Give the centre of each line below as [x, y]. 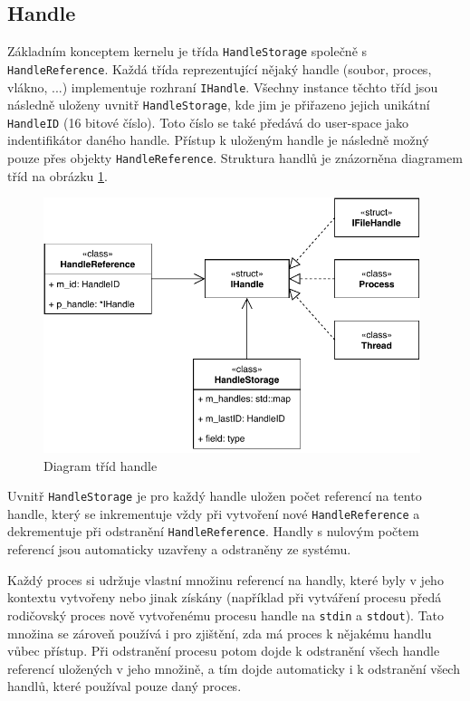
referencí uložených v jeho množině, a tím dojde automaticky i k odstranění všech [234, 668]
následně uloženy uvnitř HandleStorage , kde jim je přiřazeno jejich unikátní [219, 105]
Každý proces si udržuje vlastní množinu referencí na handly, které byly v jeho [225, 579]
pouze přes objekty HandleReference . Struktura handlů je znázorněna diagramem [235, 158]
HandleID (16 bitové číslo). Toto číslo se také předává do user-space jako [208, 122]
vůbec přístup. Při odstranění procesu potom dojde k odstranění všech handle [224, 651]
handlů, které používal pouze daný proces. [125, 686]
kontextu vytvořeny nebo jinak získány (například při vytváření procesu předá [225, 597]
